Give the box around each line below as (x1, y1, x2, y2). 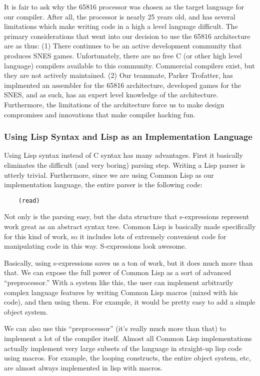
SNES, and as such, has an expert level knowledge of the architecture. (4, 89, 218, 100)
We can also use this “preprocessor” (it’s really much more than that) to (4, 323, 226, 334)
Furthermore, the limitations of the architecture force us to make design (4, 99, 224, 109)
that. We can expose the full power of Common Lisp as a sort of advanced (4, 267, 231, 278)
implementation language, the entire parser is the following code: (4, 179, 202, 190)
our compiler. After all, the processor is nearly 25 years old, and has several (4, 11, 235, 21)
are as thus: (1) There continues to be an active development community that (4, 40, 242, 51)
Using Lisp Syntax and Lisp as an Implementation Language (4, 130, 252, 143)
